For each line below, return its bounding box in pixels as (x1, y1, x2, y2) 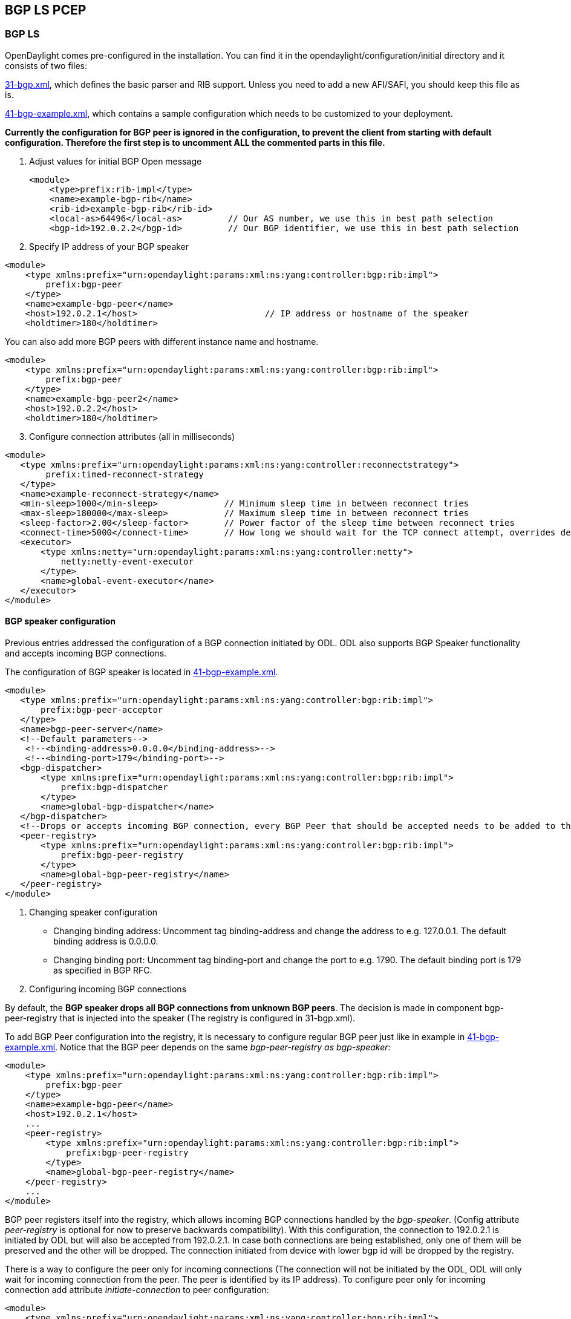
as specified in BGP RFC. (53, 965, 152, 976)
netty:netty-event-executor (60, 556, 194, 566)
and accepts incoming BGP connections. (5, 648, 167, 659)
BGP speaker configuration (5, 616, 116, 627)
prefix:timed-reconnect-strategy (45, 469, 204, 479)
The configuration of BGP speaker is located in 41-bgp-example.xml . (5, 667, 278, 678)
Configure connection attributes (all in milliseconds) (29, 431, 235, 442)
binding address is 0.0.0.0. (53, 936, 158, 947)
